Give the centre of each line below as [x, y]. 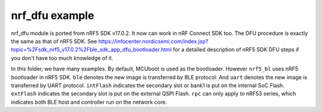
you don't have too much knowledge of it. [62, 58]
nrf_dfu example [53, 15]
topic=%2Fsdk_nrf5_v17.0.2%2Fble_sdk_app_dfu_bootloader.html [92, 50]
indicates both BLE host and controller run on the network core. [89, 102]
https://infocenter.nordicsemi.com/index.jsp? [154, 41]
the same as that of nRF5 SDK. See [54, 41]
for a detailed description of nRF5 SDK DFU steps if [236, 50]
